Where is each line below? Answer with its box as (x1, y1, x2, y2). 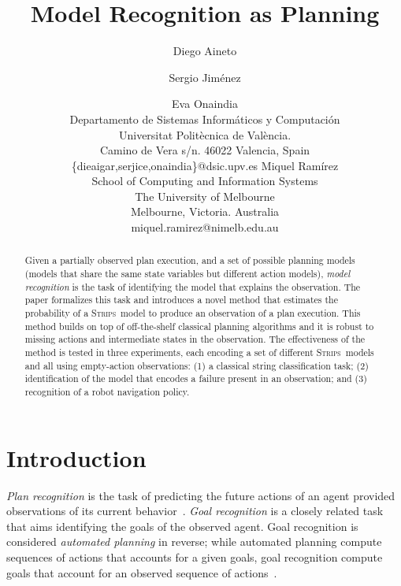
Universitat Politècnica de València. (118, 126, 291, 143)
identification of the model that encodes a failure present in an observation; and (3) (24, 372, 367, 385)
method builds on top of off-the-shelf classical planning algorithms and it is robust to (24, 319, 374, 332)
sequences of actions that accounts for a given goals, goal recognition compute (6, 548, 383, 565)
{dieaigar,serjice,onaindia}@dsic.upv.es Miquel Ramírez (71, 157, 339, 173)
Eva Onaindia (172, 95, 238, 112)
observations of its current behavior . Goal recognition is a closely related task (6, 503, 384, 519)
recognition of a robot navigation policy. (24, 385, 190, 399)
